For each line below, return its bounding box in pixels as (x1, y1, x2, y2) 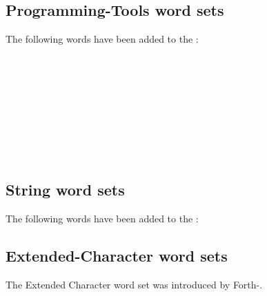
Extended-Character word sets (6, 245, 228, 266)
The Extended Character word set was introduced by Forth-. (6, 277, 263, 291)
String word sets (6, 179, 125, 200)
